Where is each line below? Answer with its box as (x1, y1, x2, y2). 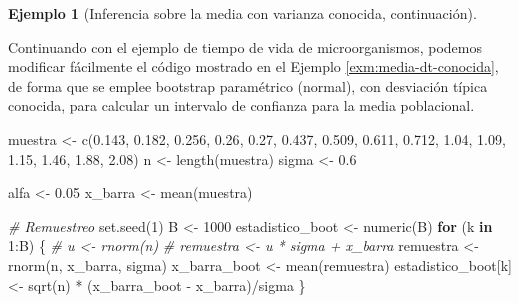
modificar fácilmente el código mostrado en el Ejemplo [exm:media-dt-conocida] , (8, 56, 499, 77)
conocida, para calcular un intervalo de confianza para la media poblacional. (8, 95, 475, 116)
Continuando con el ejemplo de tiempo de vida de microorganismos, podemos (8, 36, 482, 57)
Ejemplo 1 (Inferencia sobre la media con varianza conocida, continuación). (8, 3, 477, 23)
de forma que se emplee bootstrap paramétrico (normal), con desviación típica (8, 75, 488, 96)
